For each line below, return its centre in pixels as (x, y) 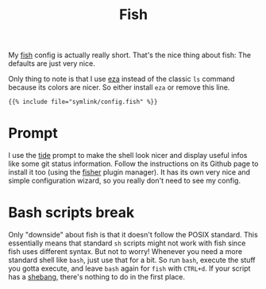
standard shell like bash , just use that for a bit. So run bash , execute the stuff (132, 260)
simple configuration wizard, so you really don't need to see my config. (124, 181)
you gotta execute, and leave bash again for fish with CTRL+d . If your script (129, 268)
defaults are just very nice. (52, 64)
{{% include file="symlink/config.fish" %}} (83, 102)
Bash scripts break (71, 213)
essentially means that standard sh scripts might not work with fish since (127, 243)
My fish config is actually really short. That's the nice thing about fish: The (130, 55)
